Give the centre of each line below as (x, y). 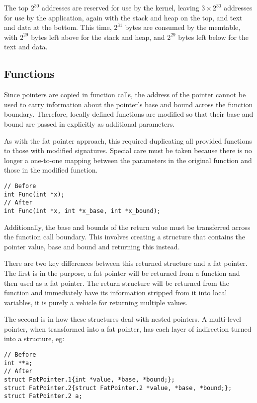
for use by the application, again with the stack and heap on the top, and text (123, 17)
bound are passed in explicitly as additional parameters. (89, 123)
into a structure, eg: (34, 338)
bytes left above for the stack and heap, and (98, 37)
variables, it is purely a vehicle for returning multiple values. (96, 302)
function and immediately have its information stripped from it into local (116, 293)
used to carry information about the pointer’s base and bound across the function (128, 104)
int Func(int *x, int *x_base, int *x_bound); (82, 211)
